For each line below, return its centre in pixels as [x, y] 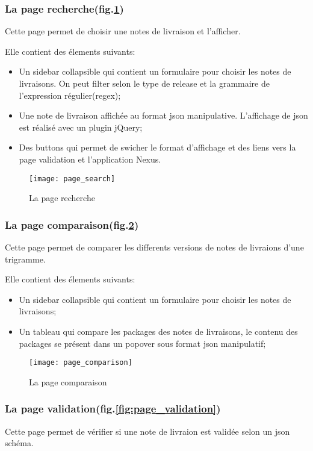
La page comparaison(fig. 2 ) [72, 224]
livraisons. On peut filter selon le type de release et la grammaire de [144, 83]
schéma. [19, 443]
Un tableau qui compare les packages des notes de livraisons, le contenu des [158, 331]
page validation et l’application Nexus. [90, 159]
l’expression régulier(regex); [70, 95]
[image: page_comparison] [81, 363]
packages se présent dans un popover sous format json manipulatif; [142, 343]
